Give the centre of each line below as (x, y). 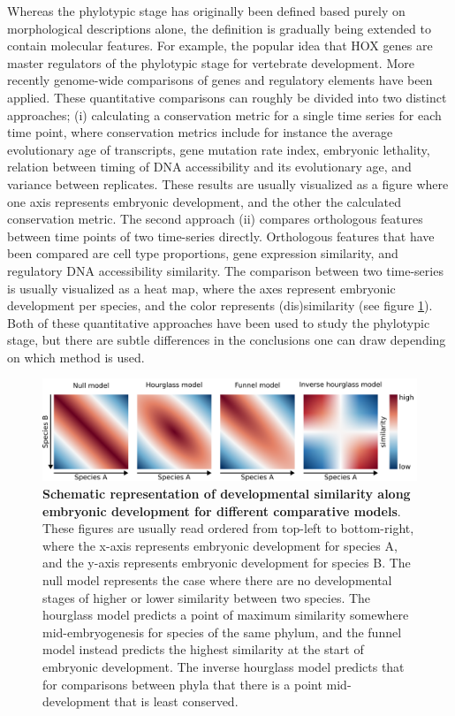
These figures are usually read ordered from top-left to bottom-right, (228, 528)
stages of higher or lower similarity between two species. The (207, 597)
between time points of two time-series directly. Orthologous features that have (221, 236)
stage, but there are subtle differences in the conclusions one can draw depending (227, 340)
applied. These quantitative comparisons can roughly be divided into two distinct (227, 97)
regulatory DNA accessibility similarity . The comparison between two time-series (225, 270)
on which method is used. (76, 357)
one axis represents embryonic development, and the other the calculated (205, 201)
